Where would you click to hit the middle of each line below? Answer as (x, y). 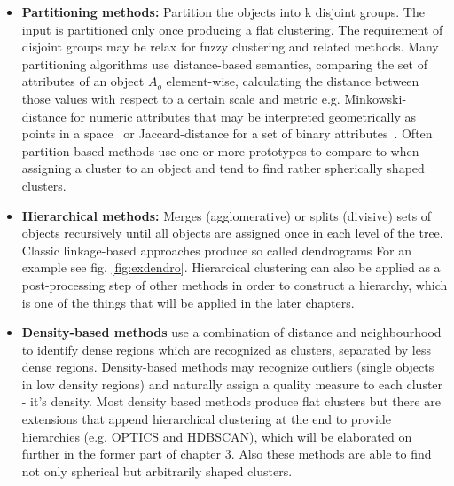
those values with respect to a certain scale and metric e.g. (181, 98)
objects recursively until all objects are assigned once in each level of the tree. (232, 233)
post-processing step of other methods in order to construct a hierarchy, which (235, 284)
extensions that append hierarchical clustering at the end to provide (206, 419)
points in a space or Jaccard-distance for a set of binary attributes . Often (227, 133)
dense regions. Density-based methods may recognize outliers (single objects (228, 367)
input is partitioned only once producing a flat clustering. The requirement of (232, 29)
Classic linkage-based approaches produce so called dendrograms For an (216, 250)
